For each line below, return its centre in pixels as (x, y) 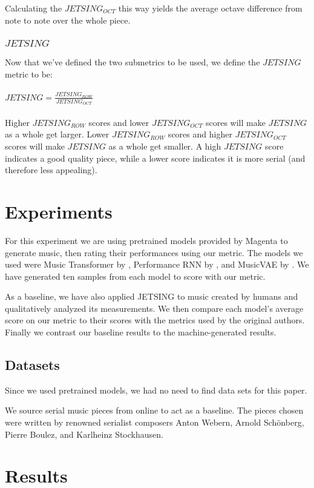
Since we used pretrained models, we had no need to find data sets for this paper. (156, 390)
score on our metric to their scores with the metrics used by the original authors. (155, 320)
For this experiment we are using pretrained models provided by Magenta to (146, 240)
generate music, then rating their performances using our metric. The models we (154, 252)
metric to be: (29, 74)
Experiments (59, 211)
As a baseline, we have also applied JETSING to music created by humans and (152, 296)
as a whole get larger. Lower (57, 134)
